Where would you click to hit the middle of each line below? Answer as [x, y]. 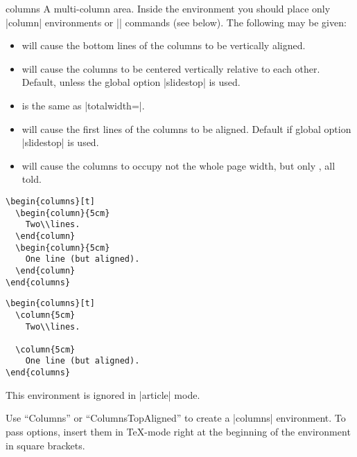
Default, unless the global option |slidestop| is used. [131, 82]
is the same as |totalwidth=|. [83, 105]
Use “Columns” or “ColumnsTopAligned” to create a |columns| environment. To [176, 418]
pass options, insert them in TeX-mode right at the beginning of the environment [178, 431]
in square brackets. [45, 445]
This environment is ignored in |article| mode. [103, 394]
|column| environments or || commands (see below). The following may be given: [176, 22]
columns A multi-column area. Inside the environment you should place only [168, 8]
